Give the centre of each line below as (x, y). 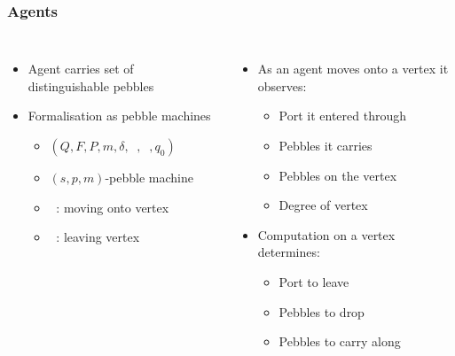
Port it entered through (342, 116)
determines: (289, 252)
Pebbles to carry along (340, 341)
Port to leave (314, 281)
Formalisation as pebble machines (119, 116)
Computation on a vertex (326, 234)
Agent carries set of (81, 69)
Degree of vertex (323, 205)
